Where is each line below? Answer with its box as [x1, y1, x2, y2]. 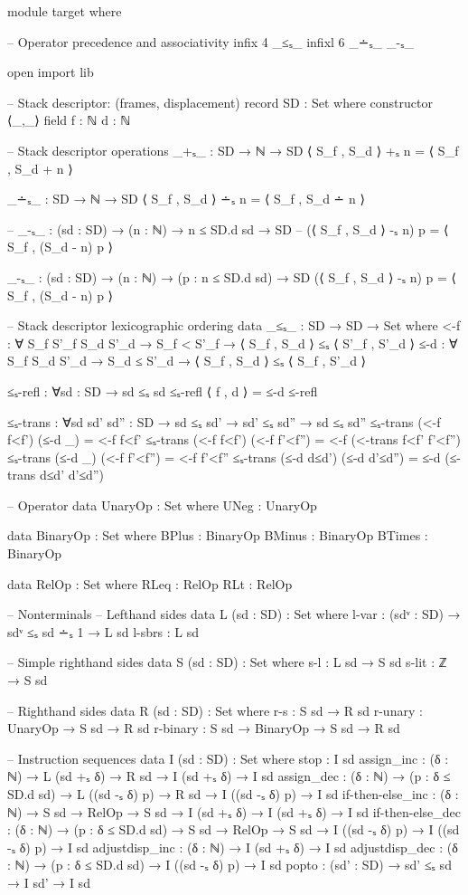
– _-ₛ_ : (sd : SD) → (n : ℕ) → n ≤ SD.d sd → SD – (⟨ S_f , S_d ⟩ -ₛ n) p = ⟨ [7, 219, 449, 238]
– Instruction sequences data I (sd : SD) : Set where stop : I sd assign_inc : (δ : [7, 748, 449, 767]
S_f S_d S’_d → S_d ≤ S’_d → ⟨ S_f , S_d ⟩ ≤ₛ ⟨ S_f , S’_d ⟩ [7, 351, 367, 370]
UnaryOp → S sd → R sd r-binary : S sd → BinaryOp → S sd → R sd [7, 719, 400, 738]
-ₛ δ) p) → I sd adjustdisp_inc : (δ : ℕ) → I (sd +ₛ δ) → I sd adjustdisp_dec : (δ [7, 837, 458, 856]
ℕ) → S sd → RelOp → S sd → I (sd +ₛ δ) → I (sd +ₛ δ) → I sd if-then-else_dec [7, 802, 461, 821]
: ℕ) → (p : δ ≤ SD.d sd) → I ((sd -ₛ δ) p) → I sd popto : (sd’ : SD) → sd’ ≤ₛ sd [7, 855, 452, 874]
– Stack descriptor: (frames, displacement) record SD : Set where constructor [7, 92, 433, 111]
